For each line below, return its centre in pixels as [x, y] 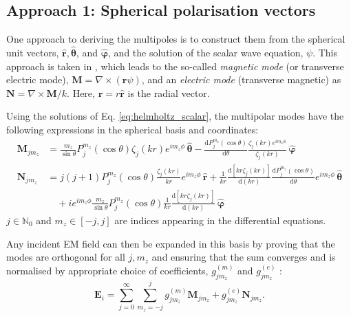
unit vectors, [33, 53]
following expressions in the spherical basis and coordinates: [132, 129]
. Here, [81, 92]
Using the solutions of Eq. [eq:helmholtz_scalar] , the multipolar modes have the [175, 116]
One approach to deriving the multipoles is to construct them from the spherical [176, 39]
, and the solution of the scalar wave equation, [206, 53]
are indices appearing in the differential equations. [220, 220]
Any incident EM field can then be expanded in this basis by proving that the [171, 243]
